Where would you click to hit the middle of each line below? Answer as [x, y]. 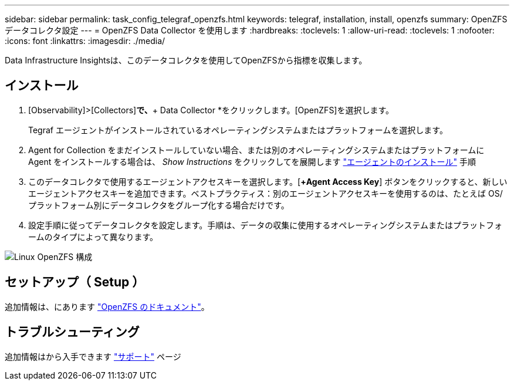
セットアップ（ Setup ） [75, 282]
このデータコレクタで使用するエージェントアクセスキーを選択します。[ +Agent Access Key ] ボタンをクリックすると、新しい [268, 181]
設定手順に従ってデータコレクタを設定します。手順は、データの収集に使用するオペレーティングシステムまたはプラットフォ [266, 225]
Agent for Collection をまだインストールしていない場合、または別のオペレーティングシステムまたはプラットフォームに [256, 150]
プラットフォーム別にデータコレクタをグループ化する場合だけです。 [159, 205]
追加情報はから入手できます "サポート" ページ [93, 356]
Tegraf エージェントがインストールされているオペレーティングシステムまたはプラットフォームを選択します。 [238, 130]
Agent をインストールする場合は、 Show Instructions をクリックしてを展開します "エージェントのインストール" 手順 [252, 161]
